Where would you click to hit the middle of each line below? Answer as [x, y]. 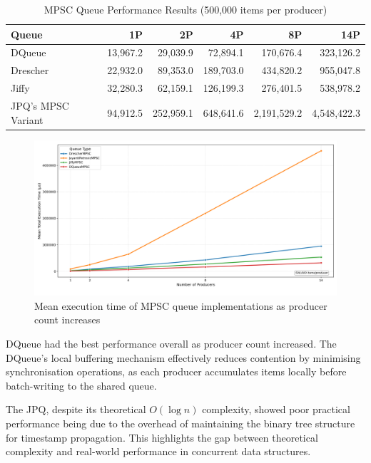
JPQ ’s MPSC [40, 105]
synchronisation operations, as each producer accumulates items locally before [176, 371]
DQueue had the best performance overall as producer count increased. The [171, 344]
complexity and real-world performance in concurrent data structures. [158, 451]
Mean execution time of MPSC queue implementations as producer [181, 305]
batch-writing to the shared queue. [81, 385]
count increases [67, 319]
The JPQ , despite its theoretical [76, 409]
